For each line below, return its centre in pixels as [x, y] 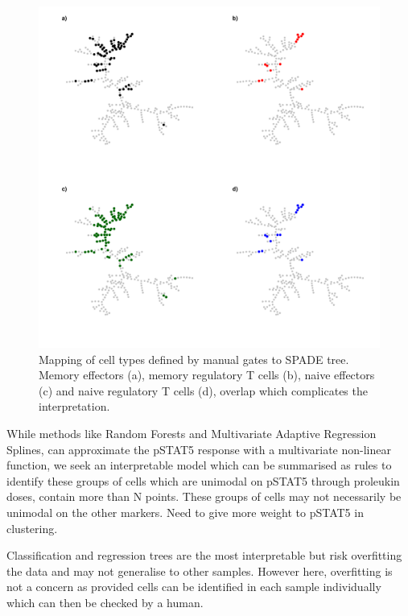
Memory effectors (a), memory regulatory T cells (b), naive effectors [207, 375]
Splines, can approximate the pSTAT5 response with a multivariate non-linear [199, 449]
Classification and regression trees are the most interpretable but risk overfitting [204, 555]
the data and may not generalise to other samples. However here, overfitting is [200, 571]
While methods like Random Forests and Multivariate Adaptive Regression [192, 433]
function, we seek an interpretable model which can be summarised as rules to [199, 465]
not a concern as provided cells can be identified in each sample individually [194, 587]
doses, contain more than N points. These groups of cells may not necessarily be [204, 496]
